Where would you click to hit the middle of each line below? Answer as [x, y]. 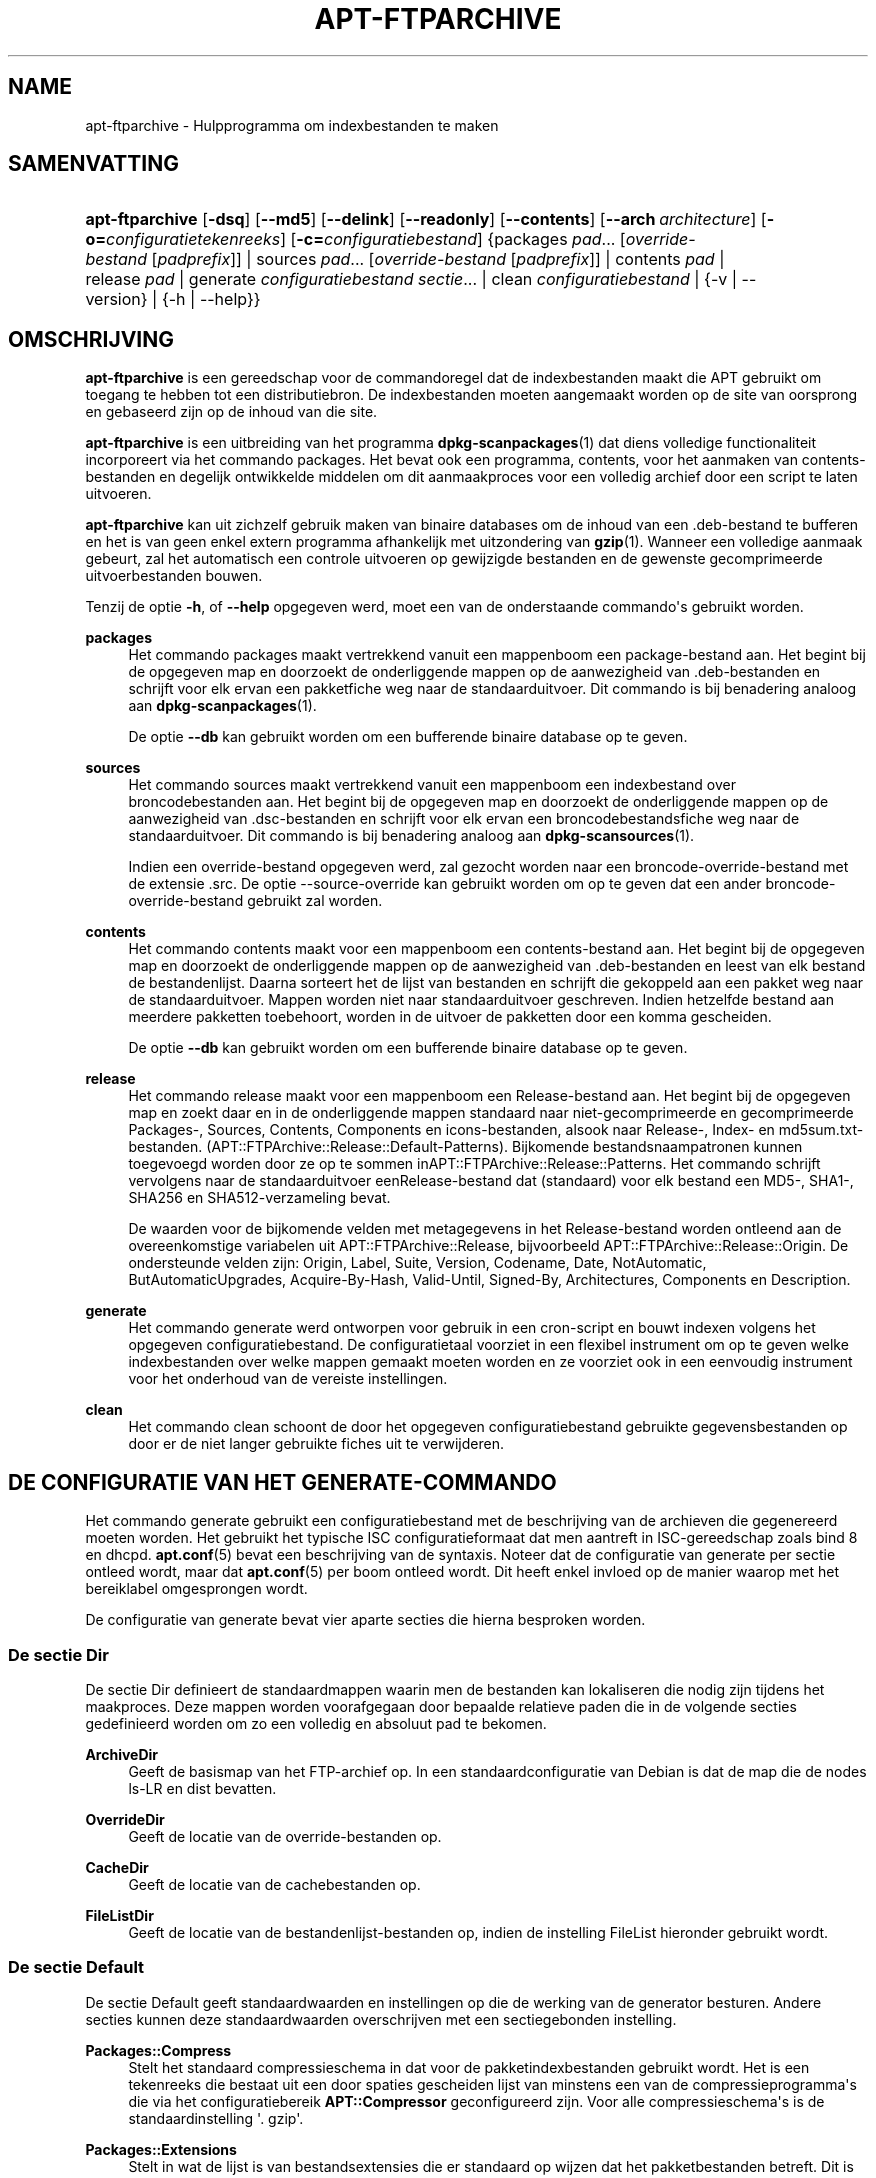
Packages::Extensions [161, 2149]
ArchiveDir [122, 1754]
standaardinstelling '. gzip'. [216, 2118]
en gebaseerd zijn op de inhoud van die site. [231, 412]
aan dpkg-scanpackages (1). [222, 706]
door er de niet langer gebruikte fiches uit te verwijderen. [316, 1444]
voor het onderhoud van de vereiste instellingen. [288, 1379]
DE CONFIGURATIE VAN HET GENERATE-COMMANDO [282, 1482]
